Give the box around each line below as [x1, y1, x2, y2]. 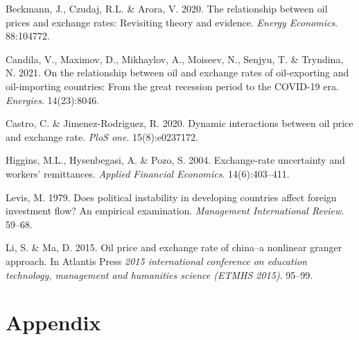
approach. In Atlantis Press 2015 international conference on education [6, 253, 307, 268]
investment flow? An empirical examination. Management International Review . [6, 203, 344, 218]
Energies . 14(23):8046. [6, 92, 100, 107]
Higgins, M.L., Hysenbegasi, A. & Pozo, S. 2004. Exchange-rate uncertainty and [6, 153, 345, 167]
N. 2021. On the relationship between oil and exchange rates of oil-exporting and [6, 65, 349, 80]
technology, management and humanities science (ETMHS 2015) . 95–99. [6, 267, 313, 282]
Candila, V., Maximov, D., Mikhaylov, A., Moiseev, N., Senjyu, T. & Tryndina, [6, 51, 344, 66]
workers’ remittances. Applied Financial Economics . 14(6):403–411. [6, 166, 290, 180]
